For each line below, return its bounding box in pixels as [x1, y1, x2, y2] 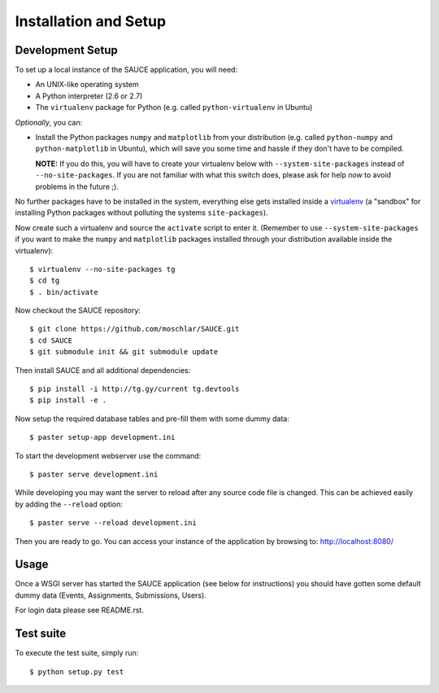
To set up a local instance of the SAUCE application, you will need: [15, 65, 238, 75]
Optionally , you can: [15, 117, 83, 127]
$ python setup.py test [29, 667, 124, 676]
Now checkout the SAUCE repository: [15, 305, 141, 315]
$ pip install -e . [29, 396, 107, 405]
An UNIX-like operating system [35, 80, 139, 90]
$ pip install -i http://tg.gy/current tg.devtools [29, 384, 240, 394]
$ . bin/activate [29, 287, 98, 296]
